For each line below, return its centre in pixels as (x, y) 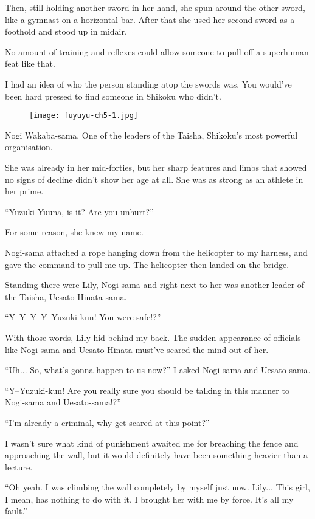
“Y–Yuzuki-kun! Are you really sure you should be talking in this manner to (147, 390)
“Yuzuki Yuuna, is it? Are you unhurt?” (79, 211)
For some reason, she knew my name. (74, 232)
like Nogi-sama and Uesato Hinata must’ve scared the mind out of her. (137, 349)
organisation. (29, 147)
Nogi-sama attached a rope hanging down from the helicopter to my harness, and (156, 252)
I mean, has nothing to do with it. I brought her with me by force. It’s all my (149, 499)
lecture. (19, 466)
